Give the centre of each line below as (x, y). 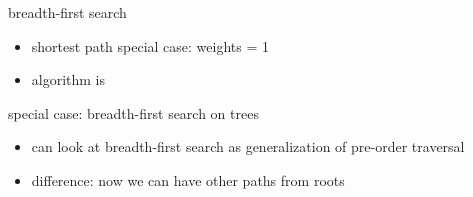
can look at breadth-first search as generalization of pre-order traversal (248, 146)
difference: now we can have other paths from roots (188, 179)
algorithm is (68, 79)
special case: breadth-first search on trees (133, 112)
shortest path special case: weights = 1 (150, 45)
